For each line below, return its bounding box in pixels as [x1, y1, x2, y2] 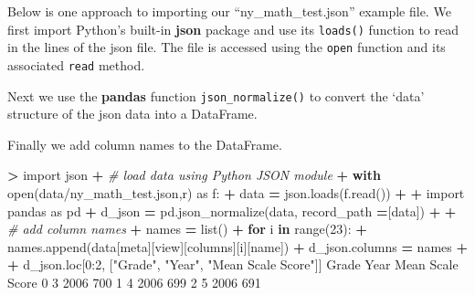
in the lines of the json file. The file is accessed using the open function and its [7, 37, 446, 57]
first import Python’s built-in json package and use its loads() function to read [7, 19, 459, 38]
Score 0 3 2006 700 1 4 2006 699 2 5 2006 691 [7, 272, 261, 291]
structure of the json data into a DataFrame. [7, 104, 258, 123]
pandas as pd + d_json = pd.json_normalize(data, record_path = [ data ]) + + [7, 201, 457, 220]
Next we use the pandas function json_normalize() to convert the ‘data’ [7, 86, 425, 105]
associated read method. [7, 55, 145, 74]
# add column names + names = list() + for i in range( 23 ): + [7, 219, 367, 238]
